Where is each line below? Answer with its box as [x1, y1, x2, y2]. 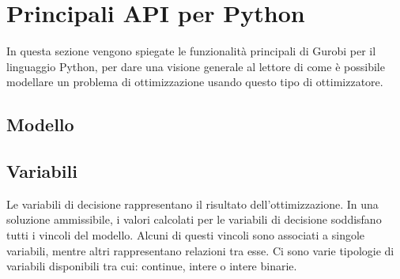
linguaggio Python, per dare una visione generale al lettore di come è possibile [6, 58, 385, 74]
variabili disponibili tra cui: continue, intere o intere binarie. [6, 258, 297, 274]
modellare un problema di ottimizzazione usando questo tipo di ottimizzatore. [6, 74, 383, 90]
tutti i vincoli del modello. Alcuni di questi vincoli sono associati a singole [6, 227, 365, 243]
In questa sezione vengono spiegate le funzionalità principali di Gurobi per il [6, 43, 376, 59]
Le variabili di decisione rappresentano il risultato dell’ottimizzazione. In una [6, 195, 379, 212]
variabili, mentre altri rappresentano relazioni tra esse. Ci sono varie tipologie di [6, 242, 394, 258]
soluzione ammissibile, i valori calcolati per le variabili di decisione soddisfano [6, 211, 382, 228]
